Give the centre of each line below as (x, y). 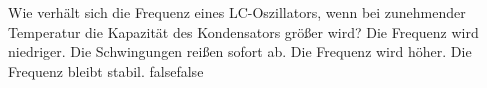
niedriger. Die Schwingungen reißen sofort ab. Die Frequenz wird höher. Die (240, 51)
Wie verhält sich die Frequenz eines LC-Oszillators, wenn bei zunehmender (237, 12)
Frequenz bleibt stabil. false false (106, 70)
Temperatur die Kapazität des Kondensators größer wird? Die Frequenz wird (243, 31)
